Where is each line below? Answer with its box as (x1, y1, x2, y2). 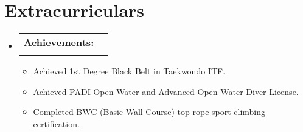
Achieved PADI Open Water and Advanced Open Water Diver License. (33, 85, 299, 97)
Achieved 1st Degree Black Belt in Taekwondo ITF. (33, 65, 226, 78)
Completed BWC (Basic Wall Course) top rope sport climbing (33, 105, 266, 118)
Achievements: (23, 35, 94, 50)
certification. (33, 117, 80, 130)
